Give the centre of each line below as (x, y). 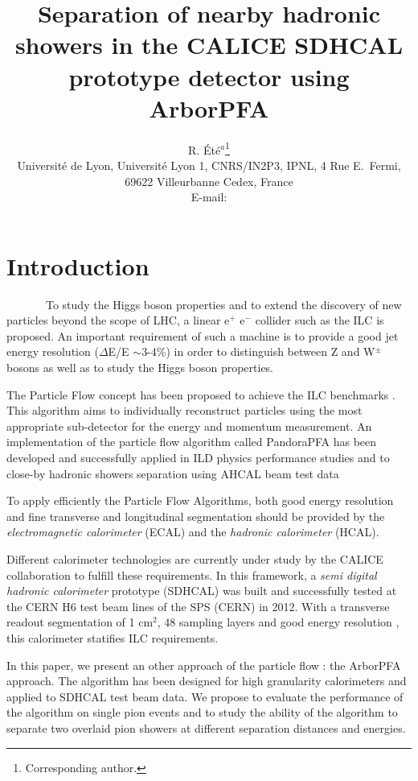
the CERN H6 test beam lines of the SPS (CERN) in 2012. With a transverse (198, 606)
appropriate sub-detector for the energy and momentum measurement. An (189, 426)
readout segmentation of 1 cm (80, 622)
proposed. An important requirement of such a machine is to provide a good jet (203, 335)
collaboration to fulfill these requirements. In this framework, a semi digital (192, 574)
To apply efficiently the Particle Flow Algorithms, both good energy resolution (200, 500)
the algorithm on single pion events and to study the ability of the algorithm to (202, 712)
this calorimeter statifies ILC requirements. (113, 637)
